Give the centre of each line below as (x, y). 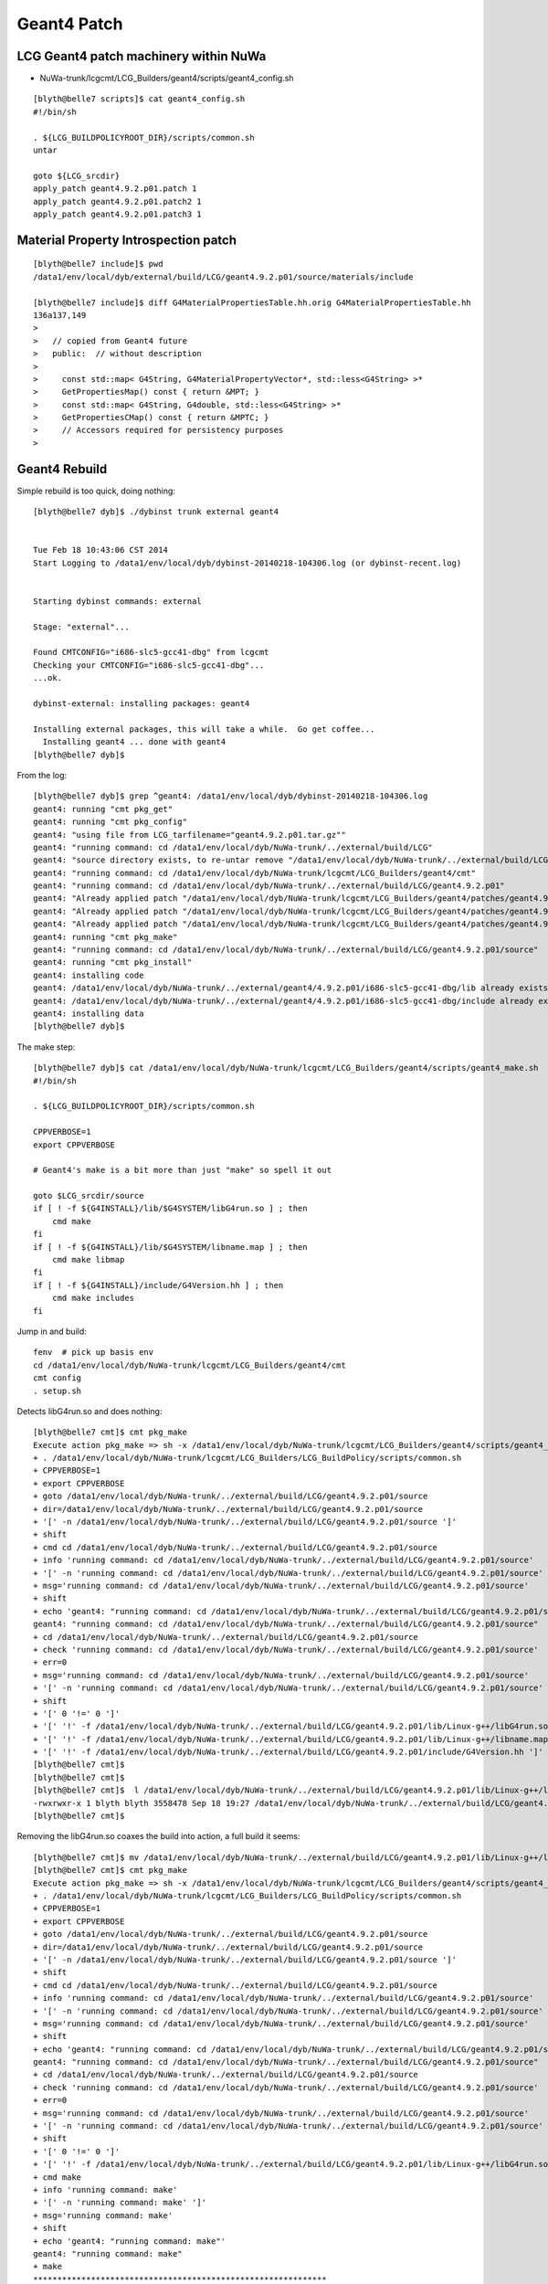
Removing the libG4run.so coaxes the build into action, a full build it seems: (158, 1836)
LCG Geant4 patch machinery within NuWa (142, 56)
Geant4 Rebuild (62, 469)
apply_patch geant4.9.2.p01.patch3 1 (118, 214)
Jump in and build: (52, 1331)
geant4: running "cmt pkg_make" (105, 937)
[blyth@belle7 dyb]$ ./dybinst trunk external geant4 (156, 512)
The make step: (46, 1047)
